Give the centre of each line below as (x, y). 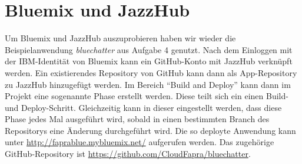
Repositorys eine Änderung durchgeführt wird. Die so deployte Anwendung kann (150, 130)
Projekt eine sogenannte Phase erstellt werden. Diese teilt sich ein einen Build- (147, 96)
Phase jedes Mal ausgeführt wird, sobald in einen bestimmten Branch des (137, 119)
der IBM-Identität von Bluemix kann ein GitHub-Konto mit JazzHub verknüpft (149, 61)
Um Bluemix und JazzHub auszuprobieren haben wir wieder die (120, 38)
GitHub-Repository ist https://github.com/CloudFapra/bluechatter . (128, 154)
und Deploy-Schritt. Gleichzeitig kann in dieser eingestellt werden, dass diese (143, 107)
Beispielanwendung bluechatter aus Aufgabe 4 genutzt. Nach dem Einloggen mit (149, 49)
